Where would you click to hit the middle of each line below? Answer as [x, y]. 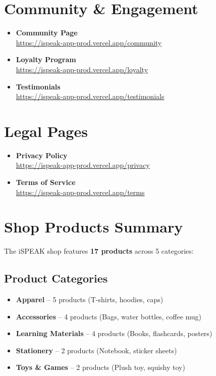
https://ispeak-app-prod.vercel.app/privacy [83, 165]
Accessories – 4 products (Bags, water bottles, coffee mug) [109, 316]
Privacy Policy [42, 155]
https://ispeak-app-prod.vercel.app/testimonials [90, 96]
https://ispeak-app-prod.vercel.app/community [89, 42]
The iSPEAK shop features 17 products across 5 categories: [99, 251]
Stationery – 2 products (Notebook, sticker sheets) [96, 350]
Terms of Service [46, 182]
